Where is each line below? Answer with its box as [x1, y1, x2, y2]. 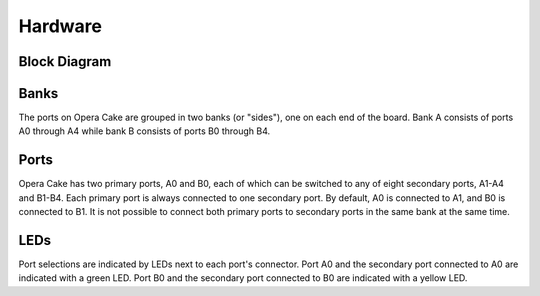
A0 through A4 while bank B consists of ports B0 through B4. [18, 125, 271, 137]
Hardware [18, 15, 102, 37]
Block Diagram [18, 53, 112, 70]
